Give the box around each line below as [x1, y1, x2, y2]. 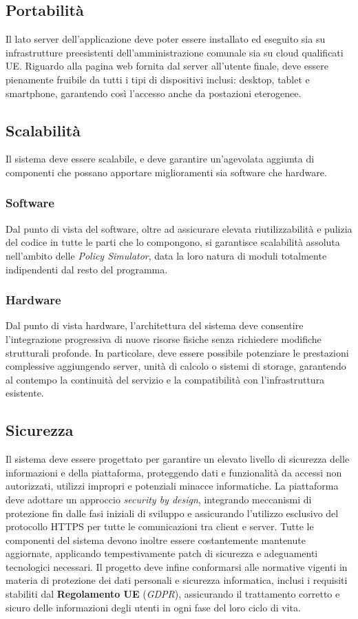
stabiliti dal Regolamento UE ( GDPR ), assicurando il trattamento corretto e [6, 587, 340, 601]
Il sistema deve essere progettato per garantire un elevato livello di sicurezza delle [6, 452, 350, 466]
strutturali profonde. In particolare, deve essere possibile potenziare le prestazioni [6, 345, 349, 359]
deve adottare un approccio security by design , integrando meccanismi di [6, 492, 312, 506]
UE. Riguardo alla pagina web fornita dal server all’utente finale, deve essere [6, 59, 329, 73]
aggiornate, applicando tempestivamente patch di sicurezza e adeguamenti [6, 546, 318, 560]
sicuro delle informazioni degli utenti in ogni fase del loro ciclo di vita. [6, 600, 301, 614]
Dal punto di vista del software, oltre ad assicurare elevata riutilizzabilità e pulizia [6, 221, 352, 235]
